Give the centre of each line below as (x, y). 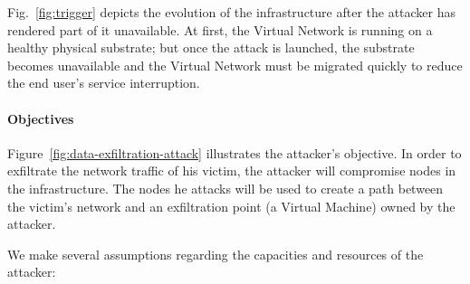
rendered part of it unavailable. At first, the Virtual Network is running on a (220, 29)
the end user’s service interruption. (104, 83)
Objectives (41, 118)
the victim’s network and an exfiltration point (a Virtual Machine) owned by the (231, 206)
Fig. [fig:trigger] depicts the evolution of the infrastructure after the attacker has (232, 12)
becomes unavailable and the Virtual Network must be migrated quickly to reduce (235, 65)
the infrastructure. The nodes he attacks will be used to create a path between (225, 188)
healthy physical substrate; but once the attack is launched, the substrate (211, 47)
